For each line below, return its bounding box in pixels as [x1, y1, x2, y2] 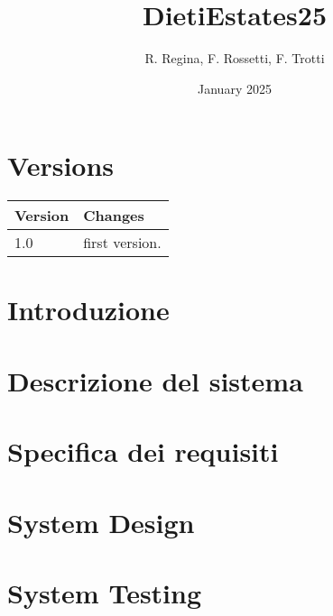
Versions [7, 147, 115, 184]
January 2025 [198, 78, 272, 97]
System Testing [7, 574, 202, 611]
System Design [7, 503, 195, 540]
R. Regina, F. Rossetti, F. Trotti [144, 49, 325, 68]
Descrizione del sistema [7, 362, 303, 399]
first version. [83, 232, 162, 253]
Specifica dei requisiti [7, 433, 279, 470]
